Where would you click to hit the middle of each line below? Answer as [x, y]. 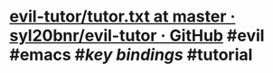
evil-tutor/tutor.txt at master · [122, 17]
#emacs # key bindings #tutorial [131, 55]
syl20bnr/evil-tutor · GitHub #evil [137, 36]
